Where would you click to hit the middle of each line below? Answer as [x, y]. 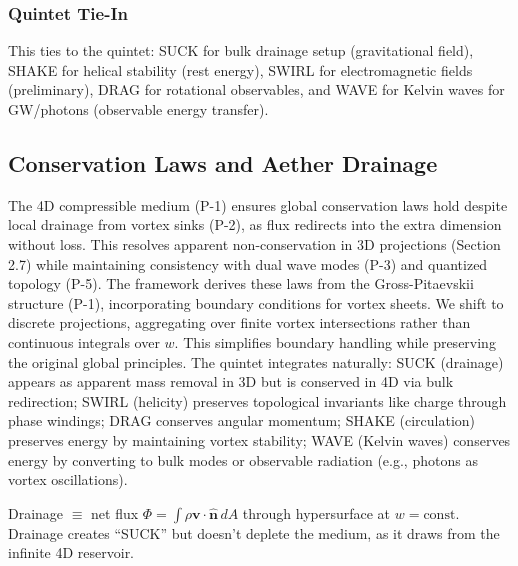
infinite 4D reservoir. [71, 552]
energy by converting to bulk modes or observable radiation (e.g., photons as [243, 459]
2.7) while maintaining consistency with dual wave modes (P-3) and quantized [248, 263]
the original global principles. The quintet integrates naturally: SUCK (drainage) [256, 361]
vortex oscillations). [68, 479]
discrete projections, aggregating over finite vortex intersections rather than [239, 322]
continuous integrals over [84, 341]
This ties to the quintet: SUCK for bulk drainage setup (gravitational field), [241, 50]
